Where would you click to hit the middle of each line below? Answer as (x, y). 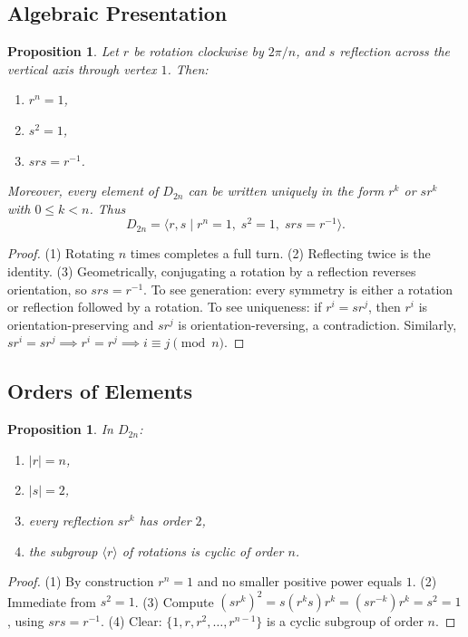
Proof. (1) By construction (81, 581)
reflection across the (395, 51)
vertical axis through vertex (82, 68)
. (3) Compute (174, 601)
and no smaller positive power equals (300, 581)
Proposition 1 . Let (63, 51)
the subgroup (63, 550)
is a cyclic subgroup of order (345, 621)
